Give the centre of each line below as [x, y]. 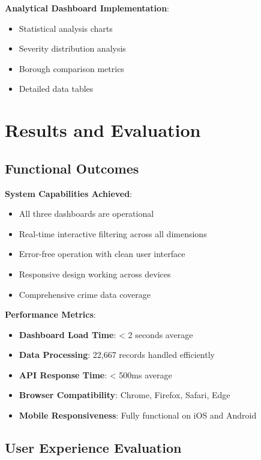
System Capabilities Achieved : [69, 193]
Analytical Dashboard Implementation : [87, 8]
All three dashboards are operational [86, 213]
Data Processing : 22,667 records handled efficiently [117, 355]
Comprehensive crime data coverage [85, 294]
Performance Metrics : [50, 314]
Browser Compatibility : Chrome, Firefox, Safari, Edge [124, 395]
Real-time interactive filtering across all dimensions [113, 233]
